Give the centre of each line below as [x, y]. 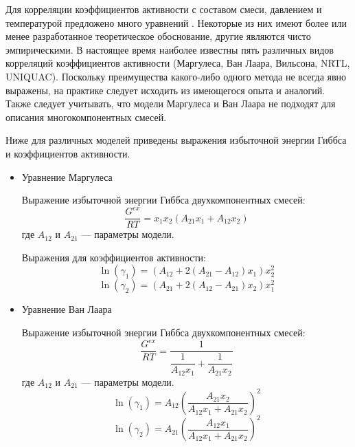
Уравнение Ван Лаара [67, 309]
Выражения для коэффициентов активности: [114, 257]
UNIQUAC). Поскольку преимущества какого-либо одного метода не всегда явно [176, 76]
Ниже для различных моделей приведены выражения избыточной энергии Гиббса [176, 140]
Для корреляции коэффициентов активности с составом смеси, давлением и [164, 9]
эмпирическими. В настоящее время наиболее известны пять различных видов [170, 49]
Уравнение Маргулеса [67, 176]
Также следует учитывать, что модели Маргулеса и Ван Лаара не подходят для [171, 103]
